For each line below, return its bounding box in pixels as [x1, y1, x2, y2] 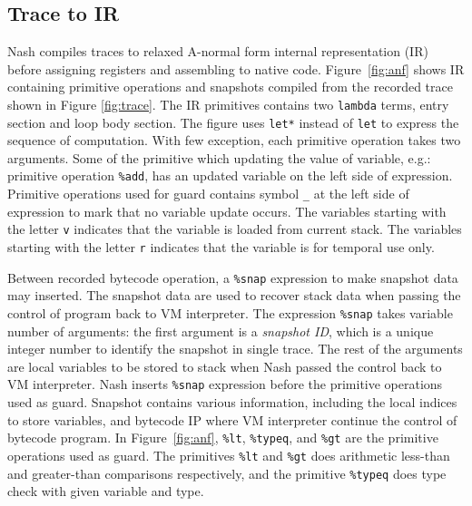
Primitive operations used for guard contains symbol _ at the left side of [7, 184, 409, 203]
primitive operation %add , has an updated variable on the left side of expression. [7, 166, 453, 185]
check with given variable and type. [7, 482, 204, 501]
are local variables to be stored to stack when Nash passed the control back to [7, 356, 442, 375]
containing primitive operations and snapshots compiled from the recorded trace [7, 77, 453, 96]
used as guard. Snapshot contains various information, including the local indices [7, 393, 457, 412]
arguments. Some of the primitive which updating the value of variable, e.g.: [7, 148, 431, 167]
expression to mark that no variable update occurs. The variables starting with [7, 201, 447, 220]
